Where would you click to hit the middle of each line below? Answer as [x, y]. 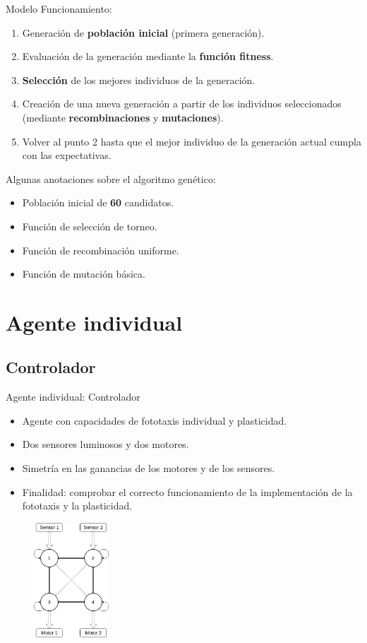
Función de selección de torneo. [90, 226]
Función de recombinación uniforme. [101, 250]
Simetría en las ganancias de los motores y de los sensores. [149, 468]
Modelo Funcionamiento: [59, 8]
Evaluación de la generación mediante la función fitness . [148, 56]
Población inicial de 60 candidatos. [98, 202]
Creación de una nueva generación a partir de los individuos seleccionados [182, 104]
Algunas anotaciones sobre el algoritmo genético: [111, 178]
